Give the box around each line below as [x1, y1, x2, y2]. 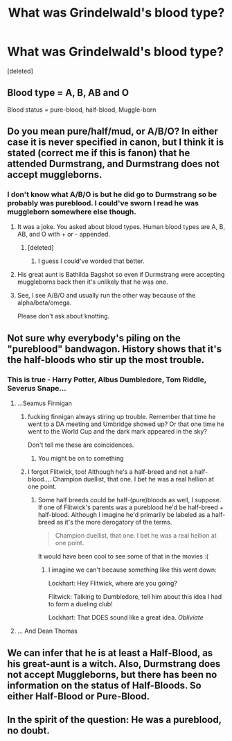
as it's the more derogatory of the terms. [56, 518, 172, 527]
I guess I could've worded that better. [37, 257, 145, 265]
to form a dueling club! [48, 600, 113, 608]
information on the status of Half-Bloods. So [7, 679, 202, 691]
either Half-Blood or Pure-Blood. [7, 690, 150, 702]
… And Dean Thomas [17, 627, 78, 636]
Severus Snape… [7, 383, 67, 393]
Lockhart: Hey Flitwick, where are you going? [48, 579, 178, 588]
